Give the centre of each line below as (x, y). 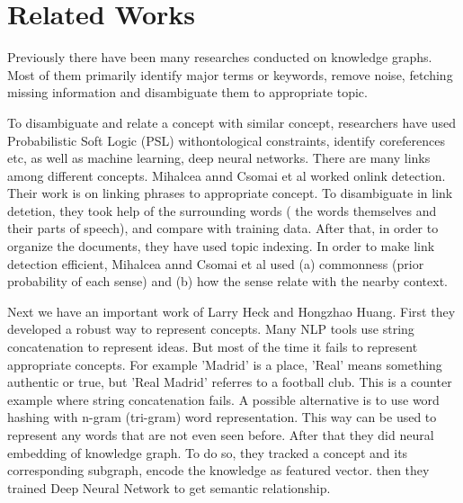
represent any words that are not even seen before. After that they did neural (221, 435)
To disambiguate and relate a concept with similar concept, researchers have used (232, 122)
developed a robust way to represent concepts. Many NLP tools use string (211, 329)
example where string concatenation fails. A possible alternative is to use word (223, 399)
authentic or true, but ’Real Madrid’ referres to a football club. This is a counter (230, 382)
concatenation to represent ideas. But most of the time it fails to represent (213, 347)
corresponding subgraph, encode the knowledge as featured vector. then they (218, 470)
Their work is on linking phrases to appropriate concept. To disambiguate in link (230, 193)
